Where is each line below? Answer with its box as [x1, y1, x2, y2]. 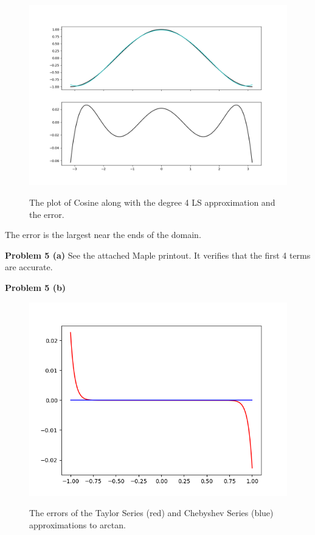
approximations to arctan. [29, 518, 126, 531]
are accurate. [5, 261, 53, 273]
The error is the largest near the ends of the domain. [5, 228, 201, 241]
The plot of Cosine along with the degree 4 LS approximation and [29, 196, 275, 209]
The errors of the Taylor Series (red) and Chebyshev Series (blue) [29, 506, 274, 519]
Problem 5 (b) [5, 281, 66, 294]
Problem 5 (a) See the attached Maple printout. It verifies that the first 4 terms [5, 248, 311, 261]
